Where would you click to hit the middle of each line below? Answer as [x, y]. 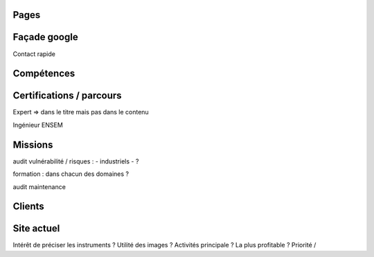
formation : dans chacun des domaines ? [71, 174]
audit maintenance [39, 186]
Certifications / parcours [67, 96]
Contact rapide [34, 54]
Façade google [46, 37]
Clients [28, 207]
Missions [33, 144]
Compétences [44, 74]
